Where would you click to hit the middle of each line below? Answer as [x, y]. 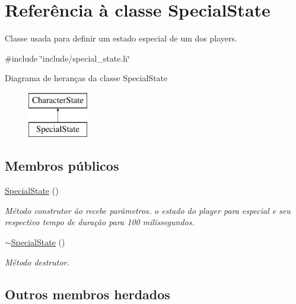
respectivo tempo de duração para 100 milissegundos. [100, 222]
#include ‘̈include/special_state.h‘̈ [67, 58]
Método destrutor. [37, 262]
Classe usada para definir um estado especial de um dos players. [121, 38]
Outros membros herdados [87, 294]
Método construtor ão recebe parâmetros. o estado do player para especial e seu [148, 210]
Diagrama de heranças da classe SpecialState [86, 78]
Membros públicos [62, 166]
